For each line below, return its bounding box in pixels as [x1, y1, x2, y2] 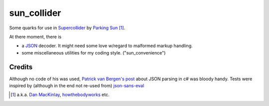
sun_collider [9, 7, 62, 18]
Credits [9, 62, 33, 71]
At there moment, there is [9, 34, 62, 40]
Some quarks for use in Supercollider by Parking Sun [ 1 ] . [9, 25, 126, 31]
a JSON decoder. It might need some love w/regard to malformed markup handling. [21, 43, 193, 49]
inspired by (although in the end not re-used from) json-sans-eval [9, 83, 144, 89]
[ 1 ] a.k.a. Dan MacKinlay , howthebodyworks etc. [10, 92, 110, 98]
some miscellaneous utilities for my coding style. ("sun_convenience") [21, 50, 166, 55]
